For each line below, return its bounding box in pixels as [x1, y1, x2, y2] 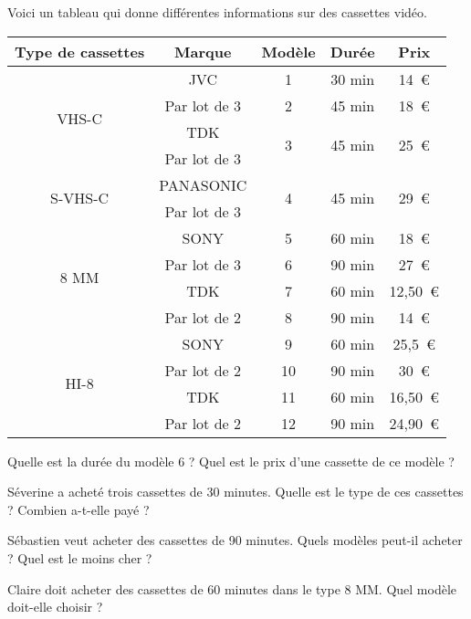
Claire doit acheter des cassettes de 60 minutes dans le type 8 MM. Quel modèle [7, 579, 457, 598]
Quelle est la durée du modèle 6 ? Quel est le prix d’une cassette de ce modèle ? [7, 451, 455, 470]
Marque [174, 40, 232, 62]
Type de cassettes [15, 40, 145, 62]
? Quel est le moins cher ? [7, 548, 152, 567]
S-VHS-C [50, 187, 110, 209]
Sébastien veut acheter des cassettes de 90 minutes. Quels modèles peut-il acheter [7, 530, 463, 550]
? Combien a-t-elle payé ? [7, 499, 150, 519]
